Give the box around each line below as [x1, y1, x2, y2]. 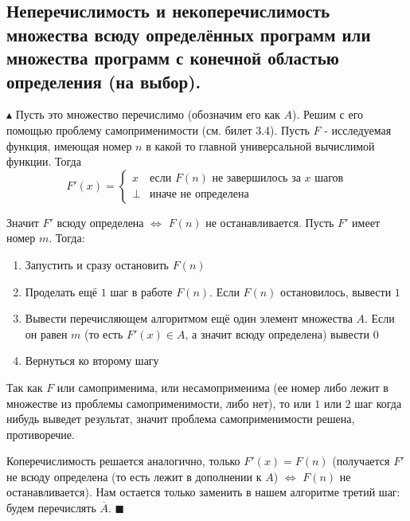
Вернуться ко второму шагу [25, 352, 159, 369]
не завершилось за [212, 173, 301, 185]
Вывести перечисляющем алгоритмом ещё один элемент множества [25, 310, 353, 327]
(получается [332, 452, 390, 469]
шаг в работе [110, 283, 173, 300]
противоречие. [6, 425, 75, 442]
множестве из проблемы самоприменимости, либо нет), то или [6, 394, 311, 411]
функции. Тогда [6, 153, 81, 170]
